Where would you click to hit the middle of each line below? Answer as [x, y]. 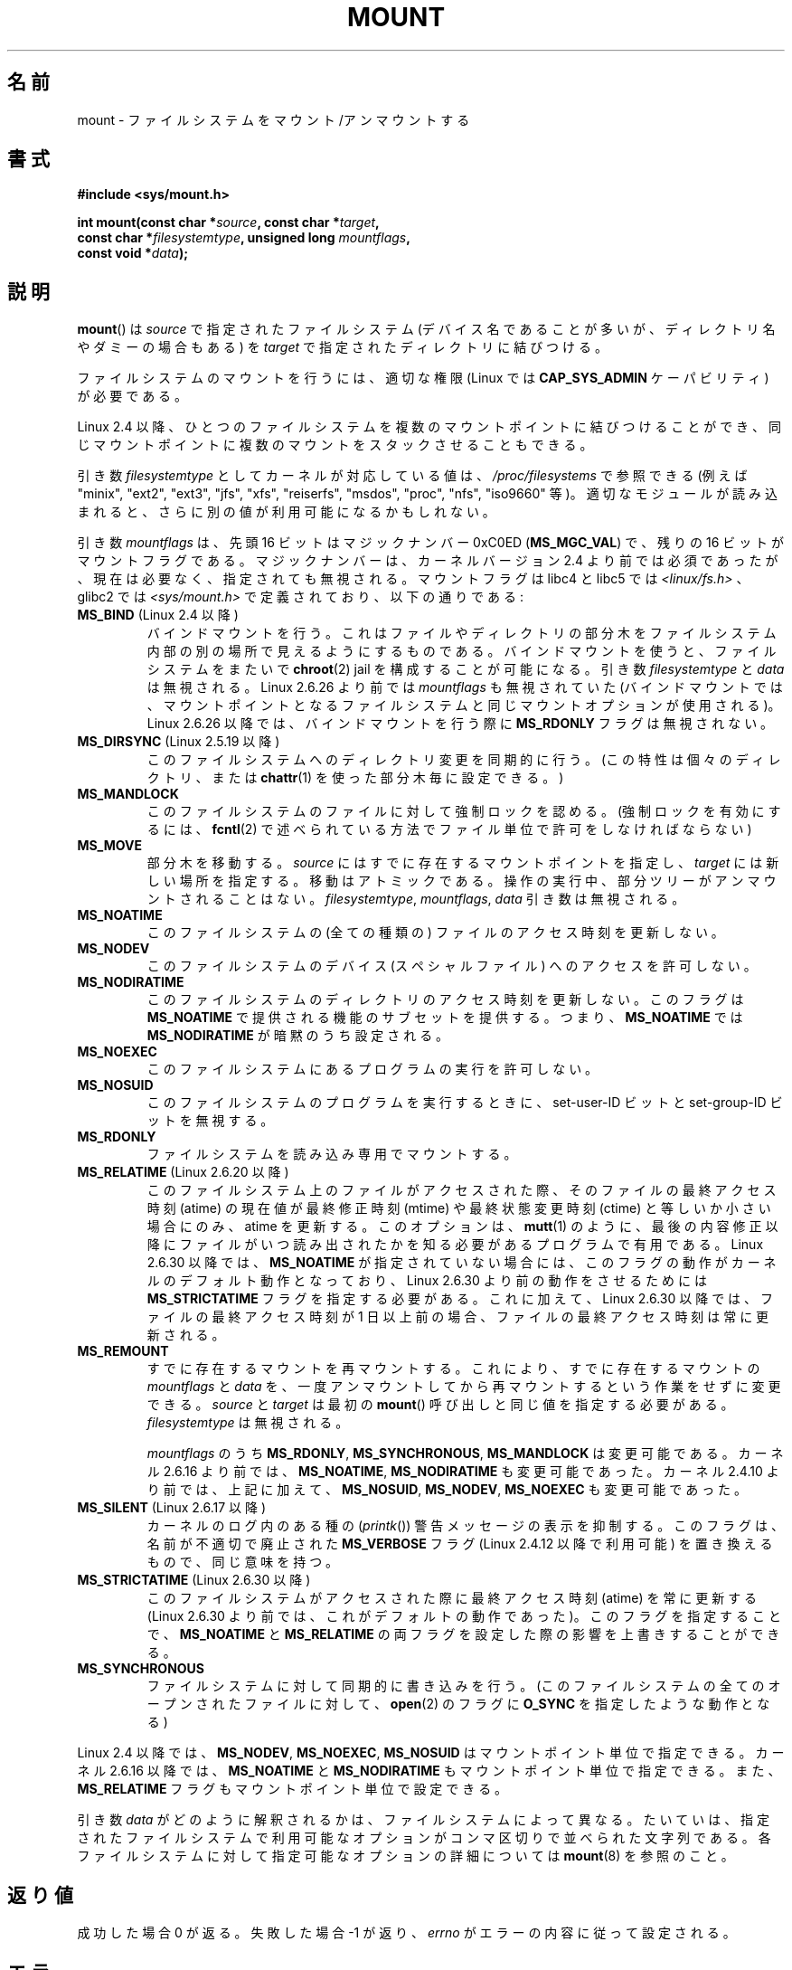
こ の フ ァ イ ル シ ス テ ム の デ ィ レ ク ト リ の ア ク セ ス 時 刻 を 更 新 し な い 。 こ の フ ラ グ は [445, 999]
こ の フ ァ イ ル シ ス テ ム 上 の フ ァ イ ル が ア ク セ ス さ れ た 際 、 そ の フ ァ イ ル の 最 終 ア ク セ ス [462, 1190]
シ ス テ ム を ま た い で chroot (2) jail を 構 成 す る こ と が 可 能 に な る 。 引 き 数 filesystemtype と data [466, 669]
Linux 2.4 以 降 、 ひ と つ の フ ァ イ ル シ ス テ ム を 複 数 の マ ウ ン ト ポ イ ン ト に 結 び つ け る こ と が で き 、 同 [429, 427]
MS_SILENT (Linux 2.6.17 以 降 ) [172, 1508]
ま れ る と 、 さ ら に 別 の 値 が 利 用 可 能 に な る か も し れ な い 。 [286, 512]
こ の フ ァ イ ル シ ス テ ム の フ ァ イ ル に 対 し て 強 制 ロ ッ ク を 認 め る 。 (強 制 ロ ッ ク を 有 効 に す [464, 811]
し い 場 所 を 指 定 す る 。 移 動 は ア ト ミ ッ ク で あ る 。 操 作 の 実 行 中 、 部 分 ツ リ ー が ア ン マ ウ [462, 881]
